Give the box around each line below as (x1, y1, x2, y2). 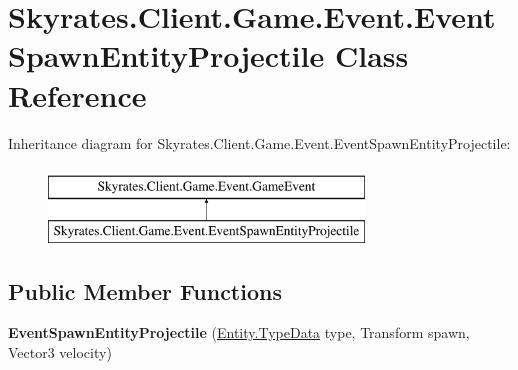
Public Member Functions (8, 275, 282, 306)
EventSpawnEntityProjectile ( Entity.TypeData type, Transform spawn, (8, 322, 470, 343)
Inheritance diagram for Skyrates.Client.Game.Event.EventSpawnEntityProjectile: (8, 132, 511, 153)
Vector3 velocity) (8, 342, 112, 363)
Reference (8, 74, 147, 115)
